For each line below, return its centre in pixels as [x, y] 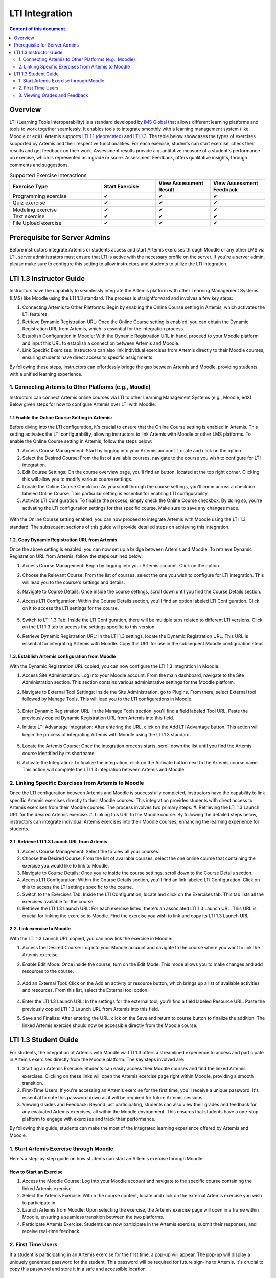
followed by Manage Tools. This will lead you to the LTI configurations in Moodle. [107, 699]
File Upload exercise [37, 223]
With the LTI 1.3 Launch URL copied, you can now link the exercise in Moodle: [91, 938]
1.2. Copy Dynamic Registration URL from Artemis [63, 540]
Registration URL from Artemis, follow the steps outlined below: [76, 556]
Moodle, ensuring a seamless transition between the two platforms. [93, 1217]
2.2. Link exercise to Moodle [40, 929]
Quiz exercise [29, 203]
